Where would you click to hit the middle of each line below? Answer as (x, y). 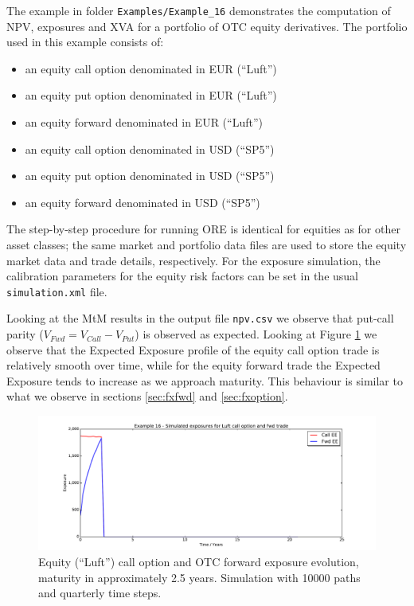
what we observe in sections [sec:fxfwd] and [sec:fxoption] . (147, 396)
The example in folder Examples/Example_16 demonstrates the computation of (199, 10)
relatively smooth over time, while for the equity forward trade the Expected (193, 365)
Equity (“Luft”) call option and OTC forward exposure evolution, (199, 561)
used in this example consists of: (85, 42)
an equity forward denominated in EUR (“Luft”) (144, 122)
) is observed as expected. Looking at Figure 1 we (256, 334)
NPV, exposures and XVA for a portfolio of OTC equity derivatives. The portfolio (207, 26)
